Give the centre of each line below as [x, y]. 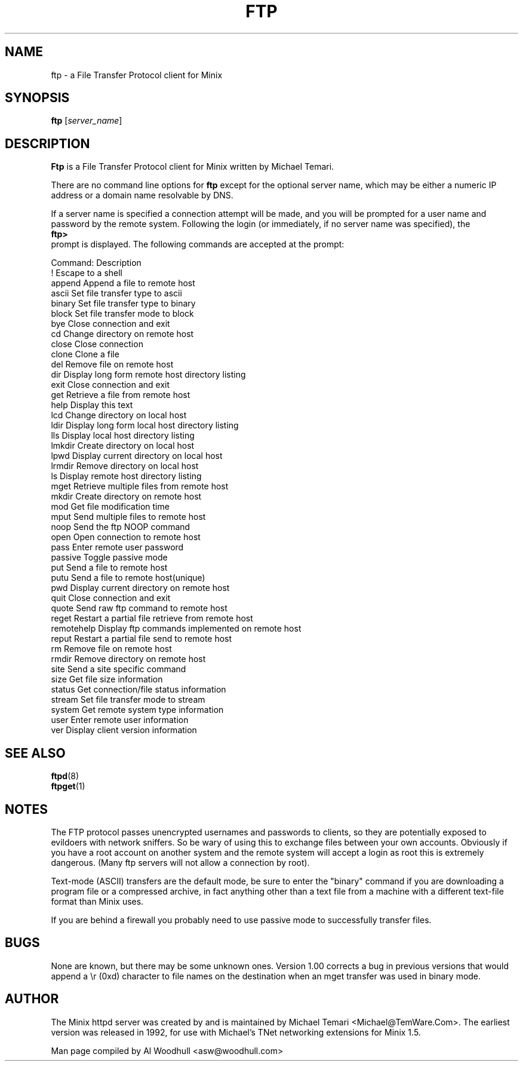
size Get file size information [107, 679]
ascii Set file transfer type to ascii [116, 293]
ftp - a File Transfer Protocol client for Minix [137, 75]
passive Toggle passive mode [109, 557]
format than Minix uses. [97, 901]
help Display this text [92, 405]
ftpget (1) [68, 786]
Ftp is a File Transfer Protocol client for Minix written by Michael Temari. [193, 167]
